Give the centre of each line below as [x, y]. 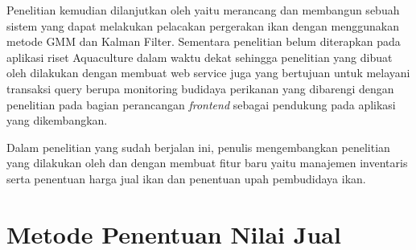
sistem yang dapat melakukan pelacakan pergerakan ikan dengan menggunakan [203, 25]
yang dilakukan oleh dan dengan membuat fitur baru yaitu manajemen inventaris [207, 163]
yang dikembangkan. [57, 120]
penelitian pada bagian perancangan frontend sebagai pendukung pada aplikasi [201, 104]
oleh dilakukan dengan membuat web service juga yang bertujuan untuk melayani [208, 73]
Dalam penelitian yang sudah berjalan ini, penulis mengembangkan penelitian [198, 147]
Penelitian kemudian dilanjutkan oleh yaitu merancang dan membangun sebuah [203, 10]
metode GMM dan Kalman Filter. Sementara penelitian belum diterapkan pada [204, 41]
